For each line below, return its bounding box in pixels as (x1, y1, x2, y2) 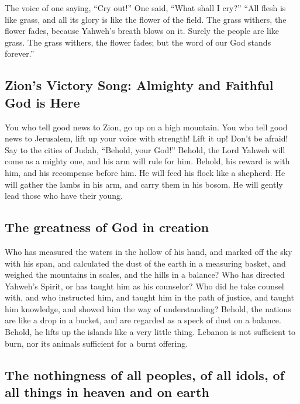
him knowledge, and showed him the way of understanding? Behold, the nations (5, 302, 291, 315)
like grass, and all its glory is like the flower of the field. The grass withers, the (5, 13, 287, 25)
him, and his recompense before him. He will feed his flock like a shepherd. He (5, 166, 285, 178)
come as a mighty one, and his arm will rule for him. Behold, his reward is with (5, 155, 290, 167)
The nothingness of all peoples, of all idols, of (5, 365, 285, 384)
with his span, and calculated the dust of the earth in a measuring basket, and (5, 257, 286, 269)
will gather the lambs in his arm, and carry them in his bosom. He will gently (5, 178, 283, 190)
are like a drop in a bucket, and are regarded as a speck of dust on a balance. (5, 314, 281, 326)
